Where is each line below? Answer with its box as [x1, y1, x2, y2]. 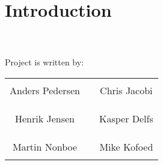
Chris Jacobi [100, 83, 153, 97]
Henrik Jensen [14, 111, 75, 125]
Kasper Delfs [99, 111, 153, 125]
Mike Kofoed [99, 139, 153, 154]
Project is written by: [5, 56, 84, 68]
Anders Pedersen [10, 83, 80, 97]
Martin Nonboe [12, 139, 78, 154]
